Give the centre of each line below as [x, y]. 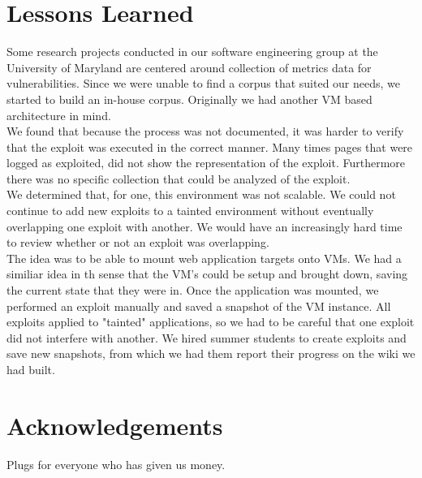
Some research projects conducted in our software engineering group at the [192, 52]
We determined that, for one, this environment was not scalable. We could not [201, 194]
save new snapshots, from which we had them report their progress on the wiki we [211, 353]
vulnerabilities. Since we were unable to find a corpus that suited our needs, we [204, 83]
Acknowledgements [115, 425]
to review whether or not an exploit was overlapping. [138, 242]
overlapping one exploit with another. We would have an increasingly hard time [205, 226]
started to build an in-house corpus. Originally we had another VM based [189, 99]
